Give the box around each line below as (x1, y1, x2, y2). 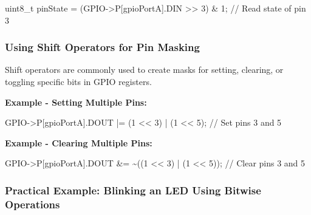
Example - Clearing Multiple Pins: (5, 136, 152, 149)
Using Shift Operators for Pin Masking (5, 39, 200, 55)
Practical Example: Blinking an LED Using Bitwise (5, 182, 261, 197)
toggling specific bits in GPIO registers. (5, 75, 152, 87)
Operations (5, 196, 60, 211)
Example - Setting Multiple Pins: (5, 95, 147, 108)
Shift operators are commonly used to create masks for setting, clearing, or (5, 63, 284, 76)
